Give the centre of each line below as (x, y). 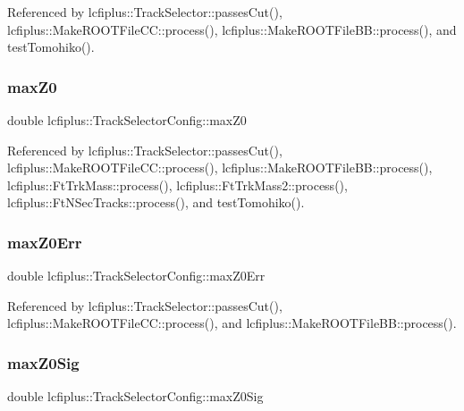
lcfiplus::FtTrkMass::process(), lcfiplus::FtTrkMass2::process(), (177, 185)
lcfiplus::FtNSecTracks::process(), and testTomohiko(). (156, 202)
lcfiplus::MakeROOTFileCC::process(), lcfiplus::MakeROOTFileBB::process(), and (232, 29)
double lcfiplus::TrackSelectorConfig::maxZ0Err (136, 276)
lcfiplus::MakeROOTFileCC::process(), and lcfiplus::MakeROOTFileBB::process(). (232, 323)
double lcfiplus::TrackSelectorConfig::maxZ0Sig (135, 396)
